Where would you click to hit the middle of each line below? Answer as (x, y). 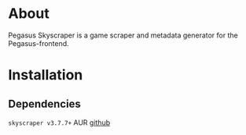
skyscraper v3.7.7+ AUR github (59, 123)
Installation (46, 75)
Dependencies (44, 103)
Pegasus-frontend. (39, 43)
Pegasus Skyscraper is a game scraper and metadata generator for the (123, 35)
